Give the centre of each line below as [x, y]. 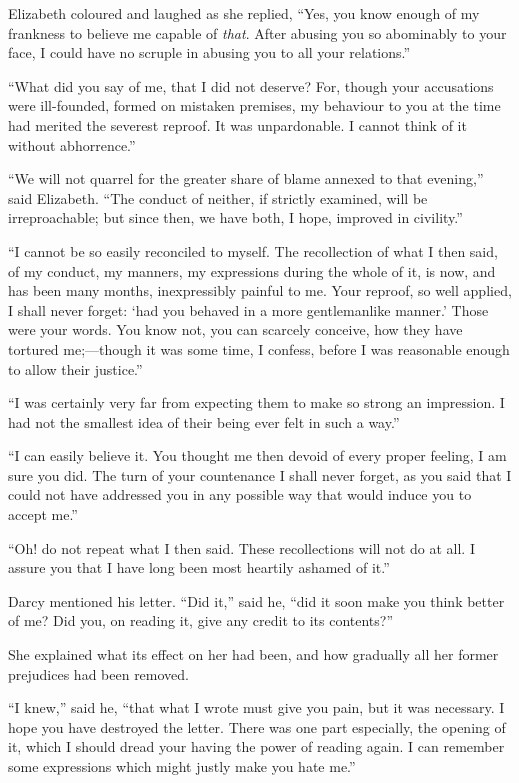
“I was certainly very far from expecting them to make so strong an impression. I [256, 402]
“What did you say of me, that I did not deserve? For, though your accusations [251, 85]
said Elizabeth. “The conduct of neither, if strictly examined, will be [218, 197]
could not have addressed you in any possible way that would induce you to [240, 494]
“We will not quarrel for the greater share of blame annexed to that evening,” [246, 178]
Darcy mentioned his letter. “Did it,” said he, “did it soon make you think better [256, 600]
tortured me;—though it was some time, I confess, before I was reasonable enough [259, 348]
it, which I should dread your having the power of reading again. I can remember [256, 746]
